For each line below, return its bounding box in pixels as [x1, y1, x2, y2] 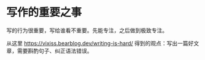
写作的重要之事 [6, 5, 82, 19]
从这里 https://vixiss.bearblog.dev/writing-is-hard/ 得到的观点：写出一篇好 [6, 39, 194, 47]
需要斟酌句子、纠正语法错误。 [17, 47, 93, 55]
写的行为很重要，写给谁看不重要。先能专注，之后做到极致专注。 [6, 27, 168, 34]
